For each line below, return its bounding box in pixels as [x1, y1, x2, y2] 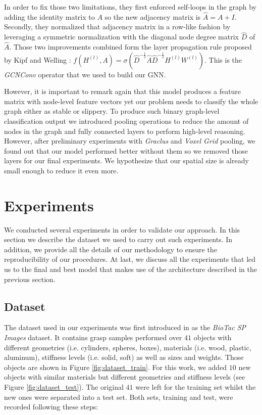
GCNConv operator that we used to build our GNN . [4, 69, 166, 79]
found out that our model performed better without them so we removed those [4, 145, 248, 156]
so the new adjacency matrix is [104, 11, 201, 22]
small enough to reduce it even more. [4, 165, 119, 175]
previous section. [4, 273, 56, 284]
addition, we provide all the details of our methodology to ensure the [4, 244, 217, 254]
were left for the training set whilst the [135, 382, 256, 392]
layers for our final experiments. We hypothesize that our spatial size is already [4, 155, 249, 166]
